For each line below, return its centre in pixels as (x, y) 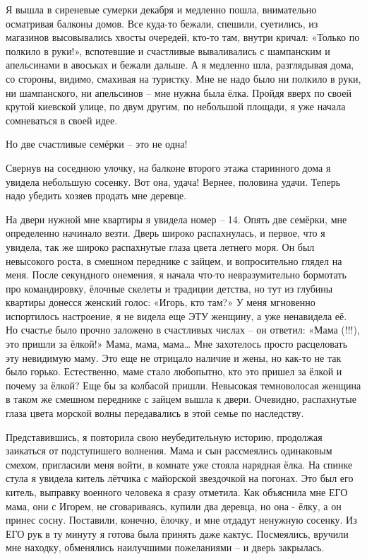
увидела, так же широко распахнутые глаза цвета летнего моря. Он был (160, 246)
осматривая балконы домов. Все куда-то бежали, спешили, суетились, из (162, 23)
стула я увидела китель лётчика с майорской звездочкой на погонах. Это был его (180, 478)
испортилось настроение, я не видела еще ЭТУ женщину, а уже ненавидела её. (176, 316)
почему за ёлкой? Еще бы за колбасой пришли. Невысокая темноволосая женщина (183, 385)
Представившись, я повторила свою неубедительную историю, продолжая (164, 436)
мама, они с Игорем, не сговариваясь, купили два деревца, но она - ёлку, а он (174, 506)
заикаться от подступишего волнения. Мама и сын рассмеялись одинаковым (169, 451)
